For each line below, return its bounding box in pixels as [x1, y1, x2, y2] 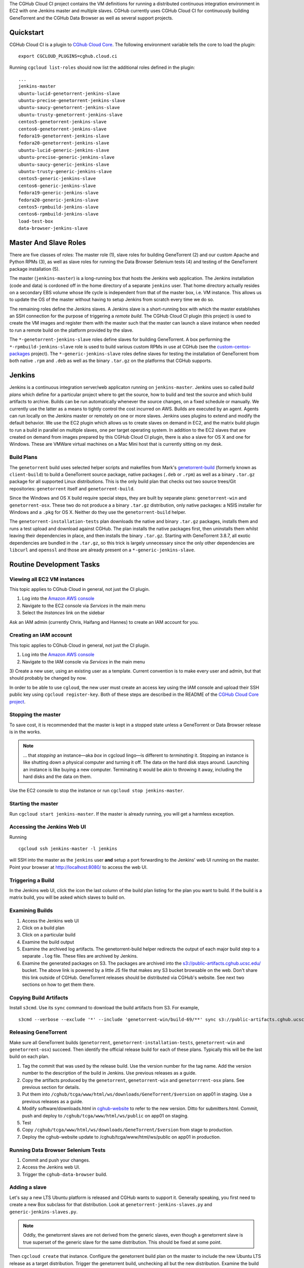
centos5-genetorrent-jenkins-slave [18, 119, 107, 125]
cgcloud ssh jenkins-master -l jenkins [18, 846, 118, 852]
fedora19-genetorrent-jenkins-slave [18, 133, 109, 139]
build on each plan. [9, 1053, 50, 1060]
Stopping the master [9, 711, 61, 718]
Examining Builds [9, 907, 53, 914]
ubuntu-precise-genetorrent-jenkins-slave [18, 98, 126, 103]
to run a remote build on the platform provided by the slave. [9, 327, 134, 333]
